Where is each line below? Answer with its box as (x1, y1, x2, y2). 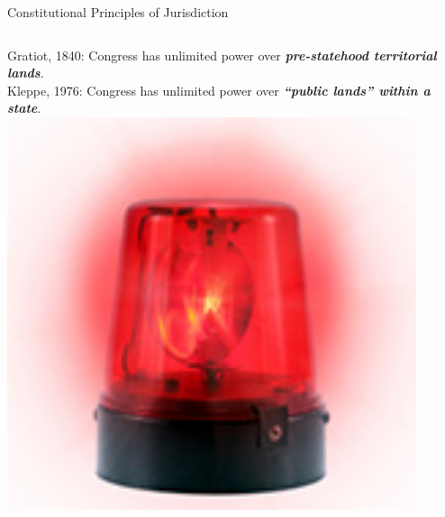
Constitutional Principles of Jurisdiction (7, 3, 229, 21)
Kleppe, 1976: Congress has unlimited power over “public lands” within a (7, 80, 431, 99)
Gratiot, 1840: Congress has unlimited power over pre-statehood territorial (7, 45, 437, 64)
